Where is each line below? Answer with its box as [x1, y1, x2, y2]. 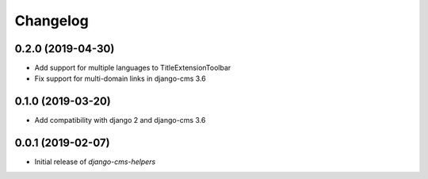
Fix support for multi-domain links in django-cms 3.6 [34, 74, 206, 83]
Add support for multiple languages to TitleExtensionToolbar [34, 63, 231, 73]
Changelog [14, 12, 89, 29]
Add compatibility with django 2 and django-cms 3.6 [34, 116, 206, 125]
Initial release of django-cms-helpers [34, 157, 156, 166]
